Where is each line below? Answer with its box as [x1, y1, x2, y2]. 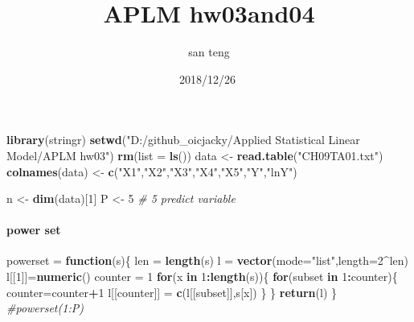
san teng [188, 43, 230, 60]
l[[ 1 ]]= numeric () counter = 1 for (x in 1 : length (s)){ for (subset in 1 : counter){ [6, 268, 398, 285]
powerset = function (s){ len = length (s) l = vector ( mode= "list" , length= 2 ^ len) [6, 252, 408, 269]
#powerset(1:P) [6, 299, 84, 316]
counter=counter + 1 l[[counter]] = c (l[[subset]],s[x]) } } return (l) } [6, 283, 338, 300]
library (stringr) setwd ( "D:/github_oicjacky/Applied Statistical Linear [6, 131, 360, 148]
